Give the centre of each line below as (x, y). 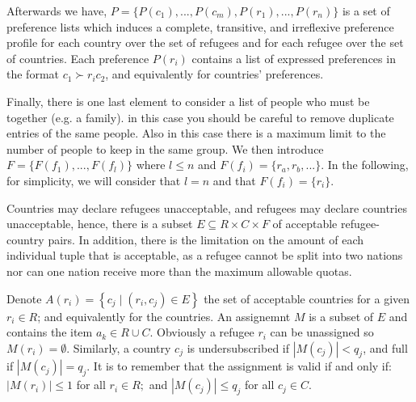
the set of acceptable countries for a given (307, 298)
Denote (24, 298)
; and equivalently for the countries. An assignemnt (164, 316)
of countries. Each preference (78, 58)
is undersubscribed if (238, 347)
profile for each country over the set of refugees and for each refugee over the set (205, 42)
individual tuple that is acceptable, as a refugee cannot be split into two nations (205, 255)
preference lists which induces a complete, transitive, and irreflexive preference (200, 26)
